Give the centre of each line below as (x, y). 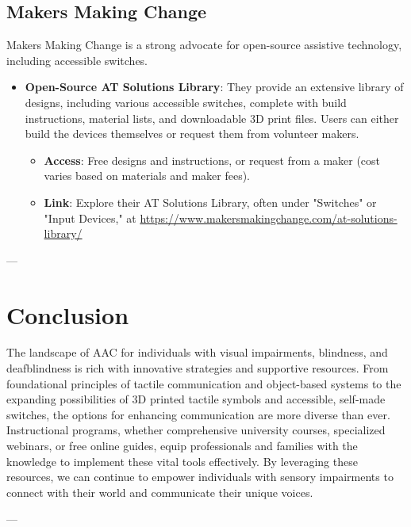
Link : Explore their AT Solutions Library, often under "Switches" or (210, 202)
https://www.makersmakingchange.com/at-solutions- (269, 218)
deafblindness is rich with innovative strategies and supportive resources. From (198, 368)
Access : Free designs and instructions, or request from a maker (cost (212, 160)
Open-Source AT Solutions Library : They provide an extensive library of (214, 87)
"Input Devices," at (90, 218)
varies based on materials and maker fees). (147, 176)
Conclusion (68, 314)
